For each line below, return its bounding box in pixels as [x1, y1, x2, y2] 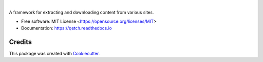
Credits [9, 38, 32, 46]
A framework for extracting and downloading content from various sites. [9, 10, 154, 15]
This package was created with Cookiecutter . [9, 51, 100, 57]
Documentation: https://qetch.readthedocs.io [21, 25, 112, 31]
